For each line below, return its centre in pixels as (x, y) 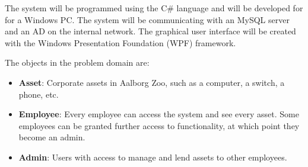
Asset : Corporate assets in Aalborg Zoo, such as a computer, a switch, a (152, 82)
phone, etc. (39, 94)
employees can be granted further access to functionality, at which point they (159, 125)
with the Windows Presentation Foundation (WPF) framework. (120, 42)
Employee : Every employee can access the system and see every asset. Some (159, 114)
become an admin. (52, 137)
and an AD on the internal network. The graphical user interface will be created (150, 31)
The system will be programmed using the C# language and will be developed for (154, 8)
